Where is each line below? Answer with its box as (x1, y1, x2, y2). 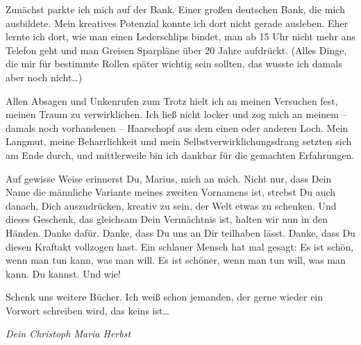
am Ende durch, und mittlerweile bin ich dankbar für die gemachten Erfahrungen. (6, 147, 355, 162)
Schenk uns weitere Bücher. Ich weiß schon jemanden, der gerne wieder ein (6, 289, 324, 304)
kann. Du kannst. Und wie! (6, 266, 121, 280)
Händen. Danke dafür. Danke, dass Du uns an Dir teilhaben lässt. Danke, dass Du (6, 225, 355, 239)
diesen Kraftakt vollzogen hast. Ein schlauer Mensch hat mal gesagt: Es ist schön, (6, 239, 354, 253)
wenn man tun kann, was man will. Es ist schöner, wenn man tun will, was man (6, 253, 346, 267)
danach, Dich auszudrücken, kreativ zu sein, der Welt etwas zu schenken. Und (6, 198, 337, 212)
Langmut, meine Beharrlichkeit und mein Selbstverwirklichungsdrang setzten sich (6, 134, 352, 149)
